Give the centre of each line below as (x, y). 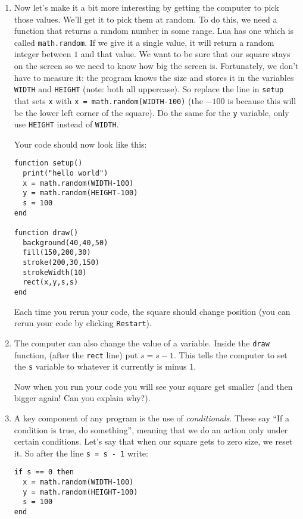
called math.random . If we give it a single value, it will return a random (144, 42)
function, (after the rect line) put (76, 354)
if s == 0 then (44, 472)
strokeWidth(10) (55, 272)
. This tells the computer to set (231, 354)
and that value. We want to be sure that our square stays (185, 54)
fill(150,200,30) (57, 253)
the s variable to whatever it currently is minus (100, 366)
